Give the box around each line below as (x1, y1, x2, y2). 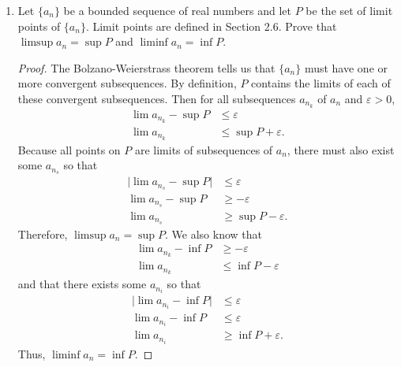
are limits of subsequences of (134, 141, 273, 158)
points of (17, 17, 61, 34)
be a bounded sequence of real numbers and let (63, 2, 292, 18)
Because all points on (17, 141, 121, 158)
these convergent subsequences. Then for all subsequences (17, 90, 296, 106)
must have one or (304, 59, 388, 76)
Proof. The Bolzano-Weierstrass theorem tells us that (17, 59, 275, 76)
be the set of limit (305, 2, 393, 18)
